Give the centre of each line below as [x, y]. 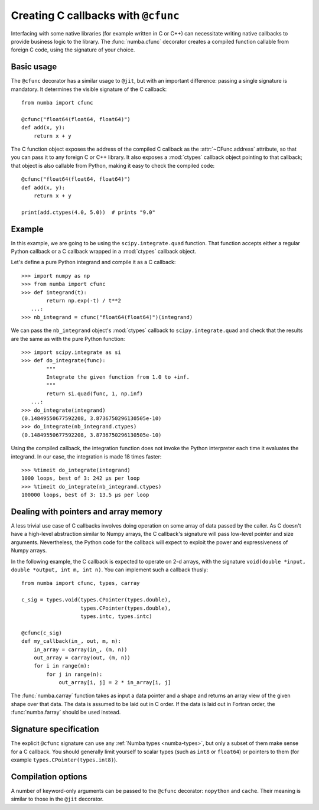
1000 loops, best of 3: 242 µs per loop [81, 478]
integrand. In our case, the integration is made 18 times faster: [86, 456]
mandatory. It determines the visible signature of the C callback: [89, 89]
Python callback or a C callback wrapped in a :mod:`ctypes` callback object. [103, 251]
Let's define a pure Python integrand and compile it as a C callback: [93, 262]
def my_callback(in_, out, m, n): [71, 641]
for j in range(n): [74, 674]
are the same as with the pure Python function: [68, 339]
